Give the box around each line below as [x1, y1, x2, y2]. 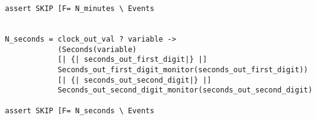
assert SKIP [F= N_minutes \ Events [5, 4, 155, 13]
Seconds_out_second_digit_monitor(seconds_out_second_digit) [57, 86, 313, 95]
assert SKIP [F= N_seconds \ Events [5, 106, 155, 115]
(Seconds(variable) [57, 45, 137, 54]
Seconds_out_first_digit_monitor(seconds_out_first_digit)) [57, 65, 308, 74]
